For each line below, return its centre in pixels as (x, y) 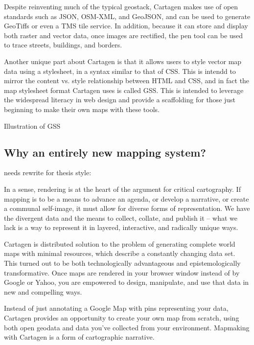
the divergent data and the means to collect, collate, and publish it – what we (121, 218)
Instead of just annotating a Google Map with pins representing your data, (116, 308)
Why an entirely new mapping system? (105, 152)
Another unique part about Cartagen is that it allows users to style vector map (123, 61)
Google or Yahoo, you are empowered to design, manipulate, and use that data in (127, 282)
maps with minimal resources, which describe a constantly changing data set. (120, 253)
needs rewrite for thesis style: (48, 172)
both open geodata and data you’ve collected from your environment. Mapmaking (127, 327)
